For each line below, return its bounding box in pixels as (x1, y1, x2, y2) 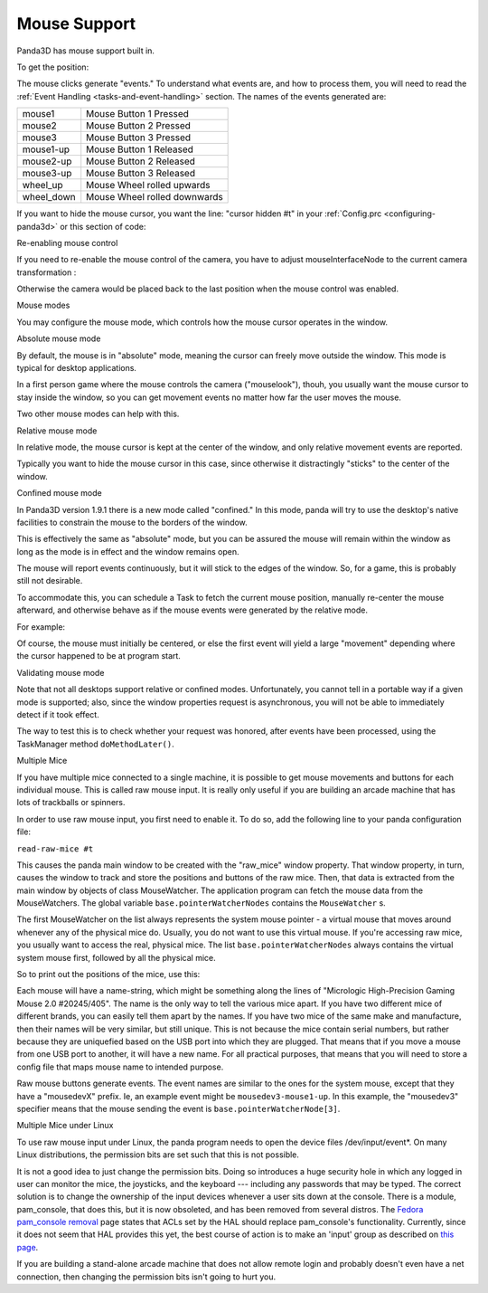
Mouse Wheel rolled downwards (86, 191, 223, 204)
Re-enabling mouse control (16, 237, 118, 248)
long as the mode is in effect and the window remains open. (16, 546, 239, 556)
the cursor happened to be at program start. (16, 651, 181, 661)
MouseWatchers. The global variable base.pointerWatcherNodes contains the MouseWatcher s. (16, 898, 386, 908)
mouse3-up (22, 167, 72, 180)
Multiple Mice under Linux (16, 1120, 114, 1131)
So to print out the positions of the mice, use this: (16, 969, 201, 980)
